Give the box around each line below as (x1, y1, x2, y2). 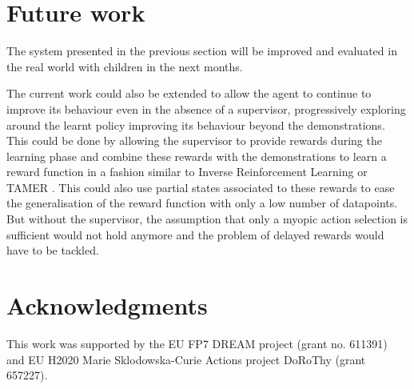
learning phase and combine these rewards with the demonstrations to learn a (6, 147, 387, 164)
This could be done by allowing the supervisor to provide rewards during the (6, 132, 382, 149)
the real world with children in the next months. (6, 58, 243, 74)
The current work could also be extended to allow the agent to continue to (6, 85, 372, 102)
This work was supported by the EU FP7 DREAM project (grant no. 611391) (6, 335, 388, 351)
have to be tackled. (6, 242, 99, 259)
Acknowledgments (6, 289, 208, 322)
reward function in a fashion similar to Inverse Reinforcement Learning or (6, 163, 368, 180)
